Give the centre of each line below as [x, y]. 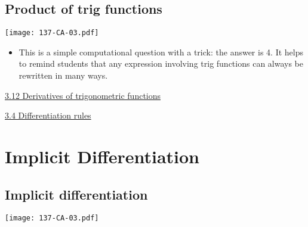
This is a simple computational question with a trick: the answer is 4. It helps [161, 52]
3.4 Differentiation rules [48, 115]
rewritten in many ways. [63, 75]
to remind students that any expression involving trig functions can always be [161, 63]
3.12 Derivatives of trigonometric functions [83, 95]
